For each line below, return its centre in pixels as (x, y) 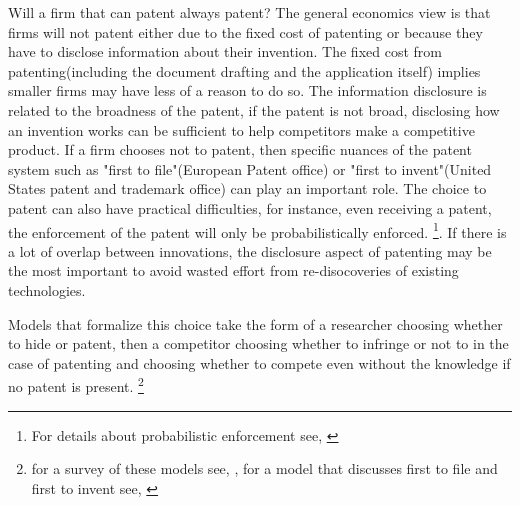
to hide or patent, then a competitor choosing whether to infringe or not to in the (258, 343)
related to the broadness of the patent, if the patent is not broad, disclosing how (254, 109)
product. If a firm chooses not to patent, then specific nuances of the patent (240, 149)
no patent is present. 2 (76, 384)
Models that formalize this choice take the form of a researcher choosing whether (255, 323)
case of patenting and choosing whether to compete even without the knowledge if (259, 362)
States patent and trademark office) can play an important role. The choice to (247, 188)
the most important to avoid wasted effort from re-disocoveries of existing (233, 270)
